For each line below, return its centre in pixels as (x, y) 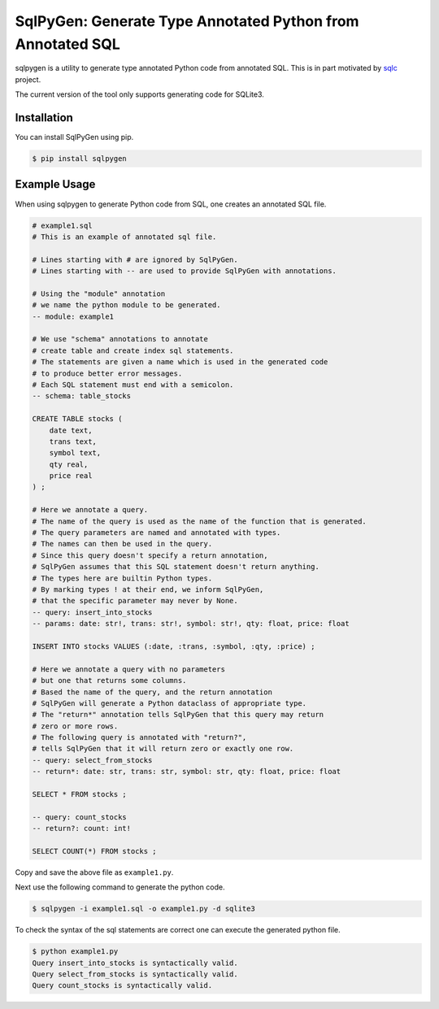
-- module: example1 (73, 316)
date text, (71, 430)
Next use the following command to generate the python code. (120, 887)
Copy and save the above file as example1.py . (94, 872)
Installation (44, 117)
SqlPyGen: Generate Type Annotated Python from (187, 21)
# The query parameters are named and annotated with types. (156, 533)
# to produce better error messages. (107, 373)
